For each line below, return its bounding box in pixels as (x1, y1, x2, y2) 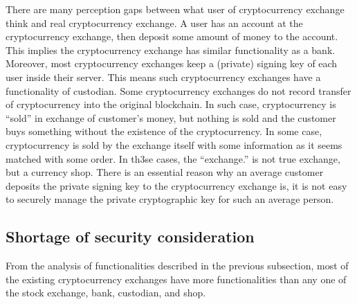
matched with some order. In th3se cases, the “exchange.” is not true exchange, (6, 151, 340, 166)
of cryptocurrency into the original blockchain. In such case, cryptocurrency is (6, 97, 336, 111)
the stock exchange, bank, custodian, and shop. (6, 285, 206, 300)
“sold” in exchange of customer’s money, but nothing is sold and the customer (6, 110, 336, 125)
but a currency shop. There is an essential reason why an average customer (6, 165, 324, 179)
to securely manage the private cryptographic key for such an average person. (6, 192, 334, 206)
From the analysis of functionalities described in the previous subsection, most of (6, 258, 349, 273)
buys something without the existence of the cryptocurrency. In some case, (6, 124, 322, 138)
